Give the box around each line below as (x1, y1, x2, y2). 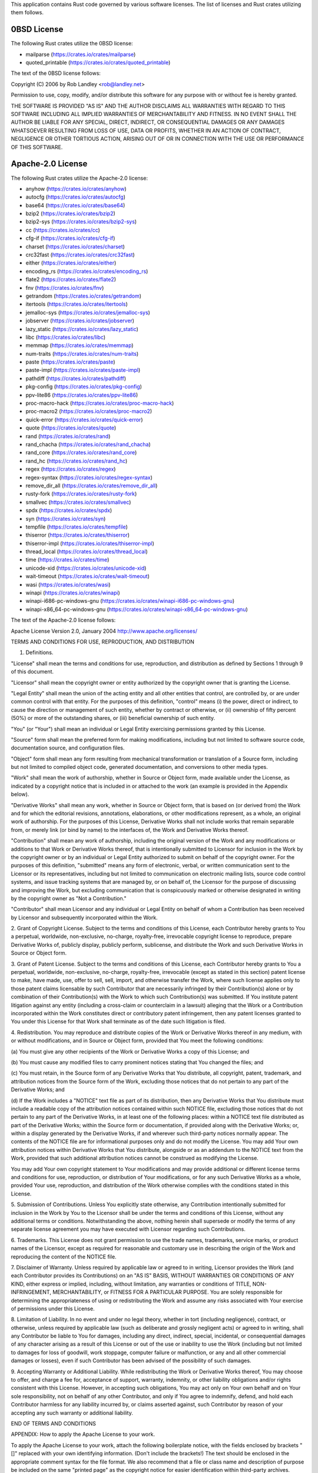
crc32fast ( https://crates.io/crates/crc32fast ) (25, 251, 135, 259)
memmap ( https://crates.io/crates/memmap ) (25, 342, 134, 349)
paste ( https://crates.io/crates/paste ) (25, 358, 115, 365)
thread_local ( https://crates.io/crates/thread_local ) (25, 548, 148, 555)
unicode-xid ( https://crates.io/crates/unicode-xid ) (25, 564, 147, 572)
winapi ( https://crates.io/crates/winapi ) (25, 589, 120, 596)
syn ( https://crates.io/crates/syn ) (25, 515, 106, 522)
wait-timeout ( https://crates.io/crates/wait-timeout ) (25, 573, 150, 580)
